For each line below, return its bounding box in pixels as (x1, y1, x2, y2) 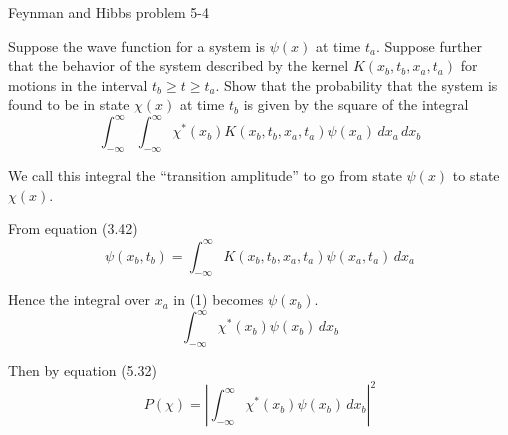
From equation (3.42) (8, 218, 138, 239)
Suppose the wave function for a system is (8, 35, 265, 56)
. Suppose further (375, 35, 482, 56)
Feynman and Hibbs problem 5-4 (8, 2, 209, 22)
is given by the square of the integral (243, 94, 469, 115)
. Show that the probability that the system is (215, 74, 498, 95)
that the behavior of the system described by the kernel (8, 55, 349, 76)
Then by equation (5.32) (8, 360, 157, 381)
